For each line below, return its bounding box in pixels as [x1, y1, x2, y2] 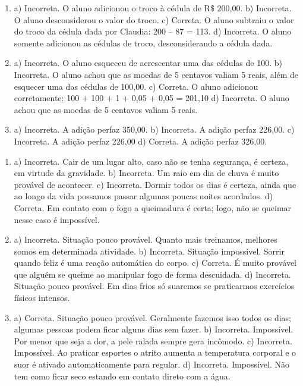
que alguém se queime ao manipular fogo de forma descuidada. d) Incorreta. [14, 268, 291, 280]
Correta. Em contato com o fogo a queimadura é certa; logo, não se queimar [14, 201, 292, 214]
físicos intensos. [14, 291, 70, 304]
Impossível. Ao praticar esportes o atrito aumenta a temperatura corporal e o [14, 346, 296, 359]
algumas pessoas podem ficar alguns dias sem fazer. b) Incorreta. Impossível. [14, 323, 293, 335]
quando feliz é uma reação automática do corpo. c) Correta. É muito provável [14, 256, 296, 269]
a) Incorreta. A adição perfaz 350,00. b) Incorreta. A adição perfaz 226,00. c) [14, 123, 295, 136]
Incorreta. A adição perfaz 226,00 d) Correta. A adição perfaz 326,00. [14, 134, 267, 147]
